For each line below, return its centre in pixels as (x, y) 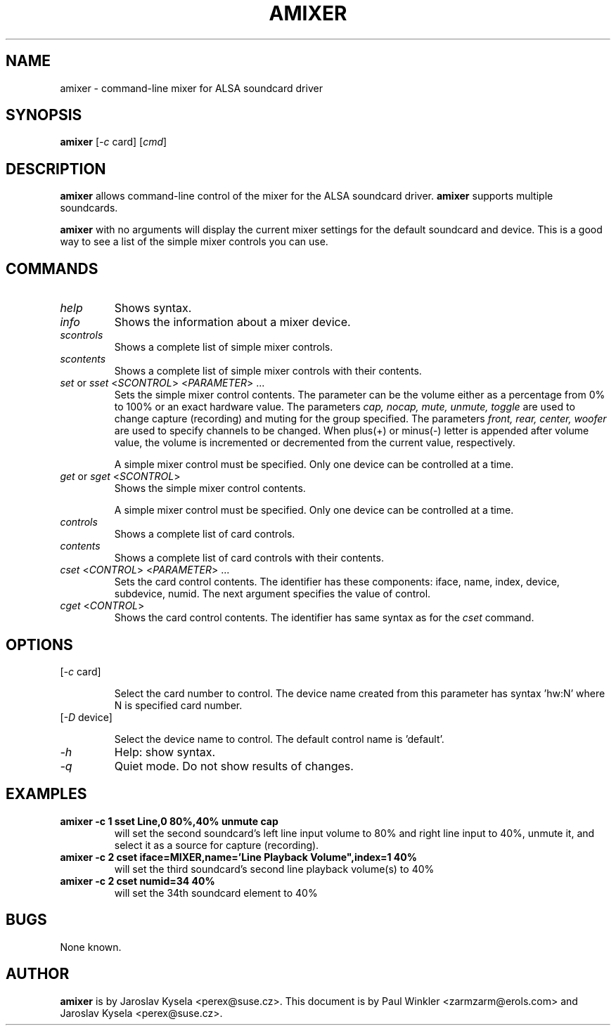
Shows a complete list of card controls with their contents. (249, 558)
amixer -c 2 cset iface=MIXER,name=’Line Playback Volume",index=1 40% (238, 857)
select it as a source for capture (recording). (217, 845)
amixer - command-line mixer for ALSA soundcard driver (191, 88)
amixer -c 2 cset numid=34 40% (137, 881)
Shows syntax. (153, 308)
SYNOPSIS (44, 115)
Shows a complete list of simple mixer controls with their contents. (268, 371)
